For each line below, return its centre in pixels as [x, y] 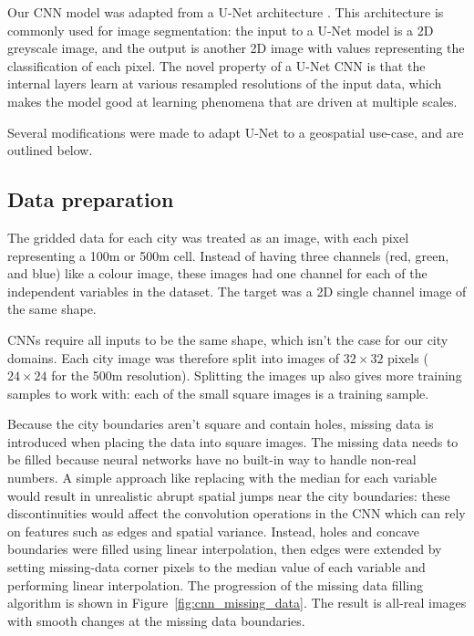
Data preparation [91, 199]
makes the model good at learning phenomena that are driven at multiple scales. [232, 101]
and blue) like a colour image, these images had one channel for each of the [217, 273]
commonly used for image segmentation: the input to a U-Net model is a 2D [221, 30]
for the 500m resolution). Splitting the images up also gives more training [257, 375]
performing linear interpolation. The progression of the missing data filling [215, 584]
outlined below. [50, 150]
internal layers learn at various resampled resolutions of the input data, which [225, 83]
